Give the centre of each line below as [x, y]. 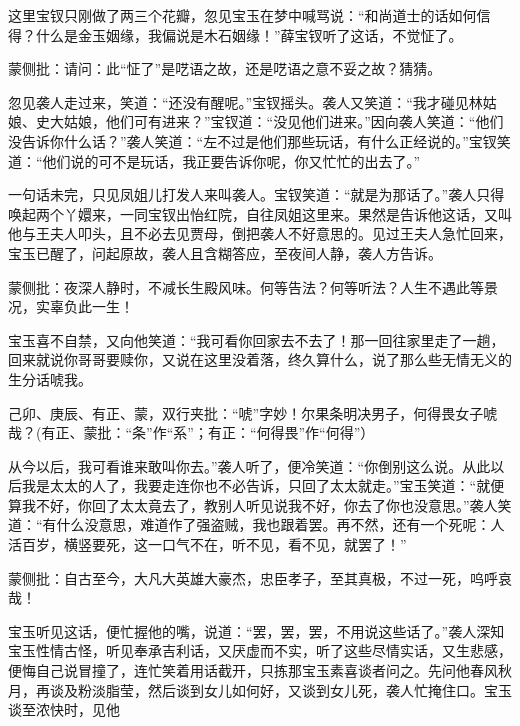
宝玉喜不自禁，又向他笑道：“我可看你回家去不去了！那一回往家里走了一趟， [256, 339]
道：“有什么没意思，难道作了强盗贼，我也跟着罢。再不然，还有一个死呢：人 [256, 524]
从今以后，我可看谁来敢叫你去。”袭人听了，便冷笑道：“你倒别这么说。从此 [249, 465]
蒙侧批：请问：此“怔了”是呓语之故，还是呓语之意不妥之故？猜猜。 [225, 68]
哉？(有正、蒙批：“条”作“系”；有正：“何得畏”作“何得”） [191, 432]
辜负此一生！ [91, 306]
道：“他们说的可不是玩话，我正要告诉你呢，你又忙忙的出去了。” [214, 160]
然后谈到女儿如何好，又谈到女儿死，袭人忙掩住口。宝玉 [329, 689]
